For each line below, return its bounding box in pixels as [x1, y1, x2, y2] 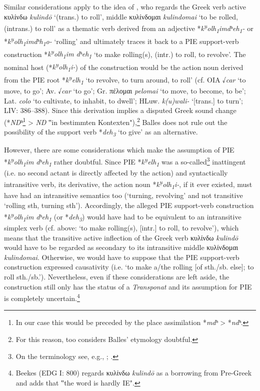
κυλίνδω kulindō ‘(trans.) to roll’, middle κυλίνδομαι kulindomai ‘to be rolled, [4, 11, 238, 21]
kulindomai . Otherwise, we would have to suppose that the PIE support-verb [4, 251, 239, 262]
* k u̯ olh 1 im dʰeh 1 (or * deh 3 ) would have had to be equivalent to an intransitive [4, 210, 241, 223]
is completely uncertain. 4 [4, 291, 80, 303]
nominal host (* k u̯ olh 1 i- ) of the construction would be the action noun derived [4, 60, 243, 73]
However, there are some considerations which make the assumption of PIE [4, 144, 234, 155]
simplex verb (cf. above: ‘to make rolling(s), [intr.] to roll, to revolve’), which [4, 222, 239, 232]
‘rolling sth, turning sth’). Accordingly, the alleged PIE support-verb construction [4, 199, 254, 210]
